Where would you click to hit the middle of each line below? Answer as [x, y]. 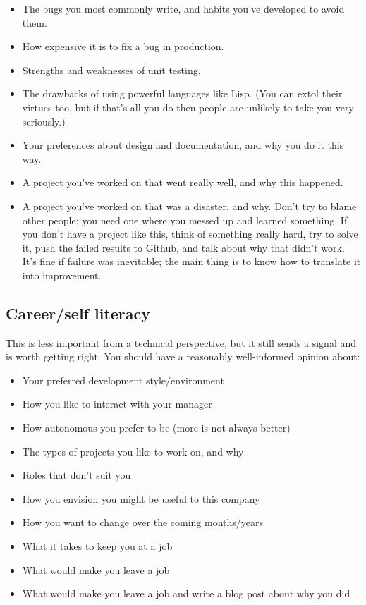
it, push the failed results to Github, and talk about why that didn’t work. [183, 247]
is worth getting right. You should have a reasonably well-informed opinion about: [183, 356]
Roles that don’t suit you [77, 475]
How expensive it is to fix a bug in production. [123, 46]
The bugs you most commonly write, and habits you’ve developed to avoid [183, 8]
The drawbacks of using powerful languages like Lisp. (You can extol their [182, 93]
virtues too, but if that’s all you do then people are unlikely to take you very [188, 107]
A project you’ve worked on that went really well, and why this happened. [183, 182]
